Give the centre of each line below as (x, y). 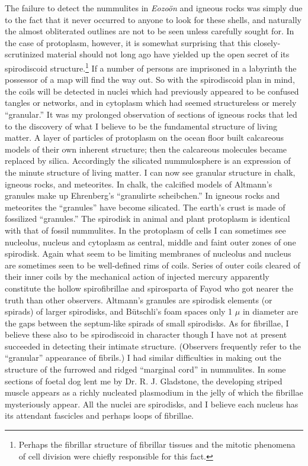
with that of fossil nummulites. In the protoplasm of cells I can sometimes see (145, 230)
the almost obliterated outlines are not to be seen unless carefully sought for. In (150, 31)
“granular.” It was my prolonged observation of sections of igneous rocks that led (151, 114)
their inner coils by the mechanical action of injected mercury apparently (137, 276)
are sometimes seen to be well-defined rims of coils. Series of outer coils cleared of (153, 265)
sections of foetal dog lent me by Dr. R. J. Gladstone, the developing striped (144, 381)
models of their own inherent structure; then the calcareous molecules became (146, 149)
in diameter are (270, 311)
